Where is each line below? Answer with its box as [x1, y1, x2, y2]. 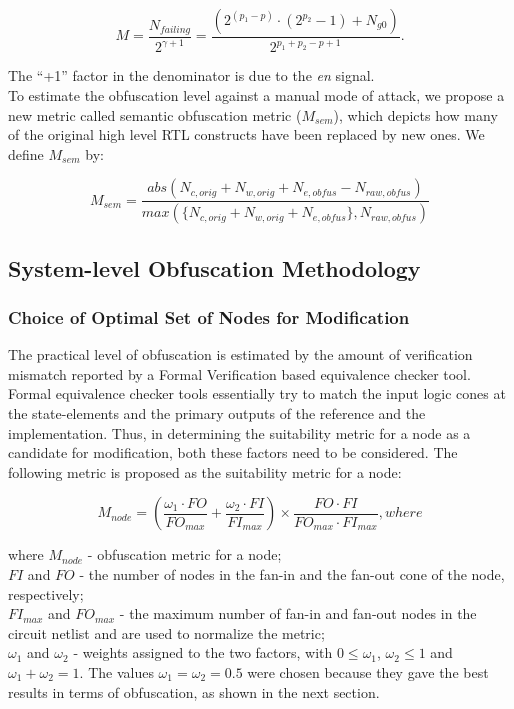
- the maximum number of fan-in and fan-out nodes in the [119, 603, 477, 624]
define [8, 143, 44, 164]
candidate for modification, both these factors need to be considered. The [8, 442, 458, 463]
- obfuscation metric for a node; [87, 544, 282, 565]
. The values [79, 661, 154, 682]
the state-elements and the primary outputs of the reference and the [8, 403, 426, 423]
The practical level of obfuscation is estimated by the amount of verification [8, 344, 473, 365]
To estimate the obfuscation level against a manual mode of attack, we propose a [8, 84, 505, 105]
